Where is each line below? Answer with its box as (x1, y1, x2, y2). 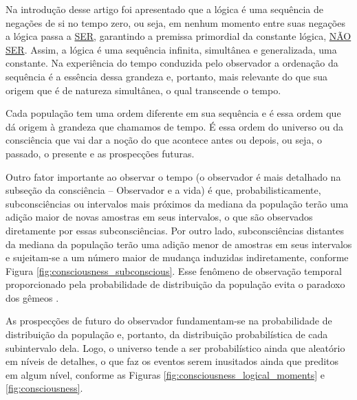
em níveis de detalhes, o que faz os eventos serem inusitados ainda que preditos (6, 354, 339, 368)
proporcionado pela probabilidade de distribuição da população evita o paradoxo (6, 277, 345, 291)
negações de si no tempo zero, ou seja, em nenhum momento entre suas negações (6, 15, 345, 30)
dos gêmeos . (6, 290, 59, 304)
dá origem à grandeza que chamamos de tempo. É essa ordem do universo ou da (6, 119, 343, 133)
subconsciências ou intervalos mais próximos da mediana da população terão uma (6, 196, 349, 210)
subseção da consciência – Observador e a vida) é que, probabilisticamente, (6, 183, 321, 197)
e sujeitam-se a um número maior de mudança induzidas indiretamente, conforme (6, 250, 349, 265)
